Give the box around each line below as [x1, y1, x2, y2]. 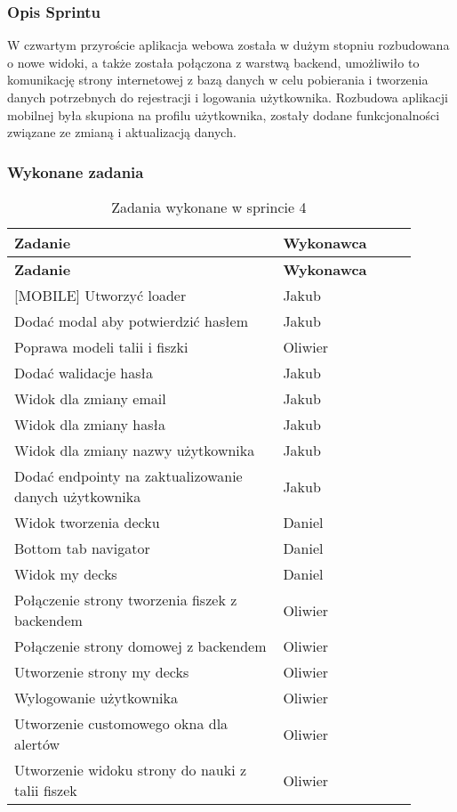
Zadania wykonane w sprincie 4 [111, 197, 307, 217]
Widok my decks [14, 564, 117, 584]
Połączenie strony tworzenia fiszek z [14, 589, 237, 610]
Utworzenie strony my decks [14, 662, 189, 682]
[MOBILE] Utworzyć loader [14, 285, 187, 305]
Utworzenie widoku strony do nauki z [14, 759, 247, 780]
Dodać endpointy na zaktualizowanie [14, 466, 243, 486]
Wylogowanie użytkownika [14, 687, 179, 708]
